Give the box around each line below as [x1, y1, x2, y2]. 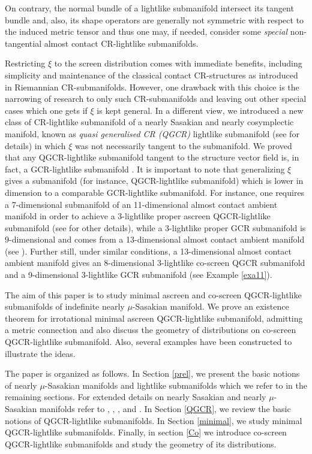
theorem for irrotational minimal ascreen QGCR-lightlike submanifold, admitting [5, 311, 303, 324]
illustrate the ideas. [5, 347, 76, 359]
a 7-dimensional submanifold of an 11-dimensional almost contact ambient [5, 198, 278, 210]
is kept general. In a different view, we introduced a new [97, 104, 304, 116]
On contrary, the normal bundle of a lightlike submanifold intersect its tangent [5, 2, 294, 14]
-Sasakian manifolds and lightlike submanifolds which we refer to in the [44, 379, 307, 391]
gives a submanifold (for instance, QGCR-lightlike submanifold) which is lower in [5, 174, 304, 187]
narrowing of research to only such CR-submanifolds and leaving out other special [5, 92, 307, 105]
